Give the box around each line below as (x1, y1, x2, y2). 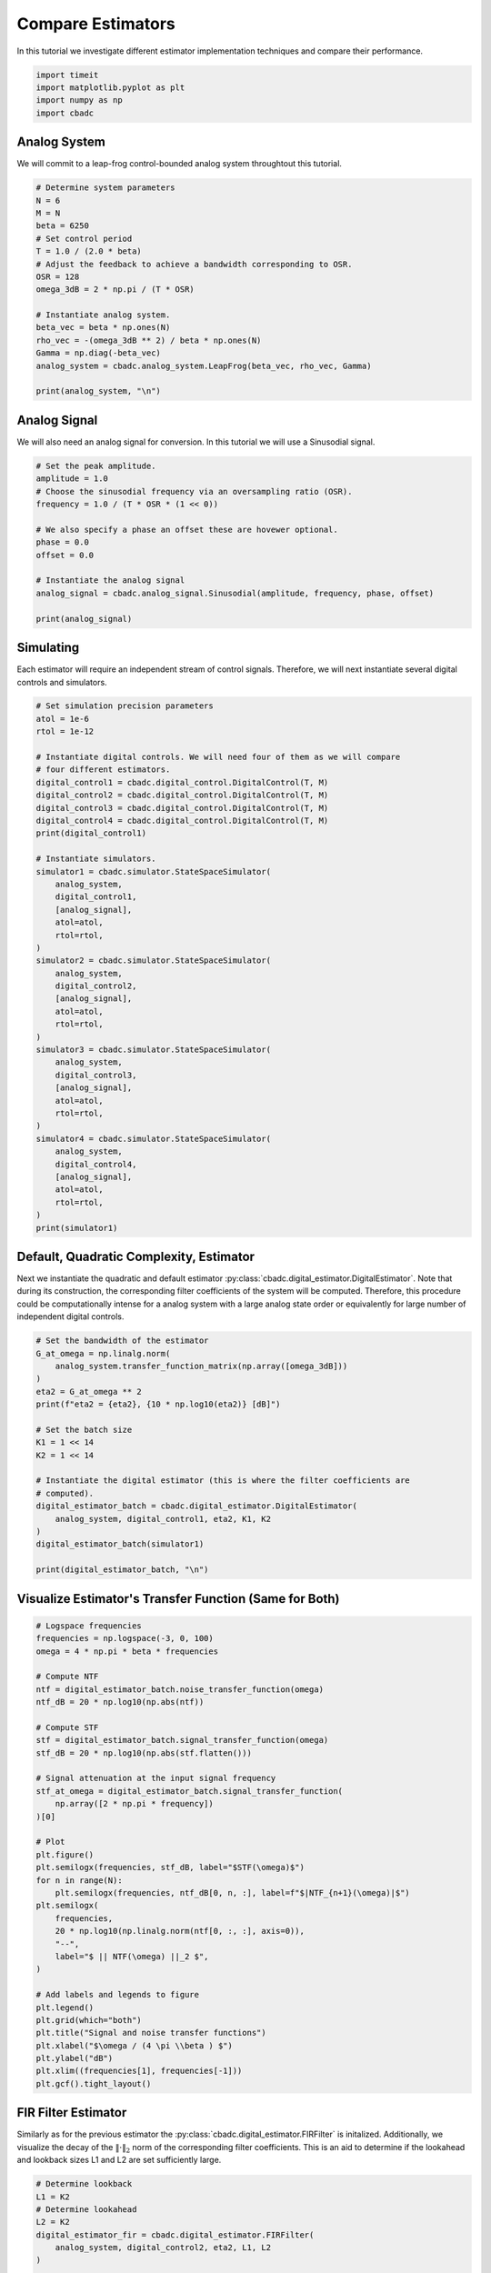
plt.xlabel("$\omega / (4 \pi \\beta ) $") (35, 2040, 234, 2050)
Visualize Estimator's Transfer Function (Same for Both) (16, 1591, 340, 1607)
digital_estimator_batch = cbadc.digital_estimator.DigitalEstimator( (35, 1501, 358, 1511)
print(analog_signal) (35, 614, 133, 624)
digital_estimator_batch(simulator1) (35, 1539, 205, 1549)
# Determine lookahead (35, 2204, 137, 2214)
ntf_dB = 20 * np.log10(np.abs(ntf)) (35, 1697, 205, 1707)
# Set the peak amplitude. (35, 460, 156, 471)
